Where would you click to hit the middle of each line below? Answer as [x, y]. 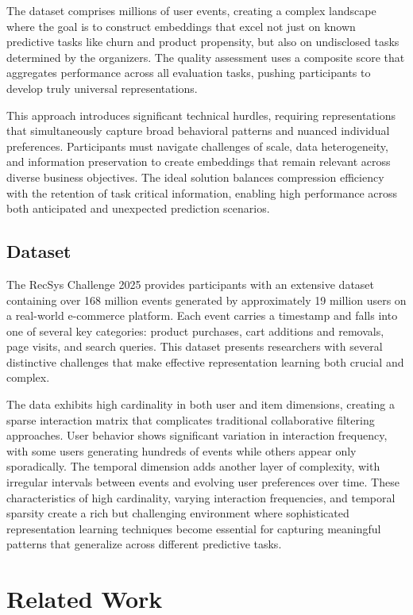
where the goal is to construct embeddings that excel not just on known [181, 26]
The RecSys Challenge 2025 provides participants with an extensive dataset [191, 284]
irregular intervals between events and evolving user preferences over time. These [203, 482]
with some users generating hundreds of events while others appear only [181, 450]
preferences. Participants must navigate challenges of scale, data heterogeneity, [197, 146]
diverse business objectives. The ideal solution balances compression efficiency [195, 177]
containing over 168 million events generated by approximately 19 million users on [206, 300]
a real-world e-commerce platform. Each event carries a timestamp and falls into [202, 315]
